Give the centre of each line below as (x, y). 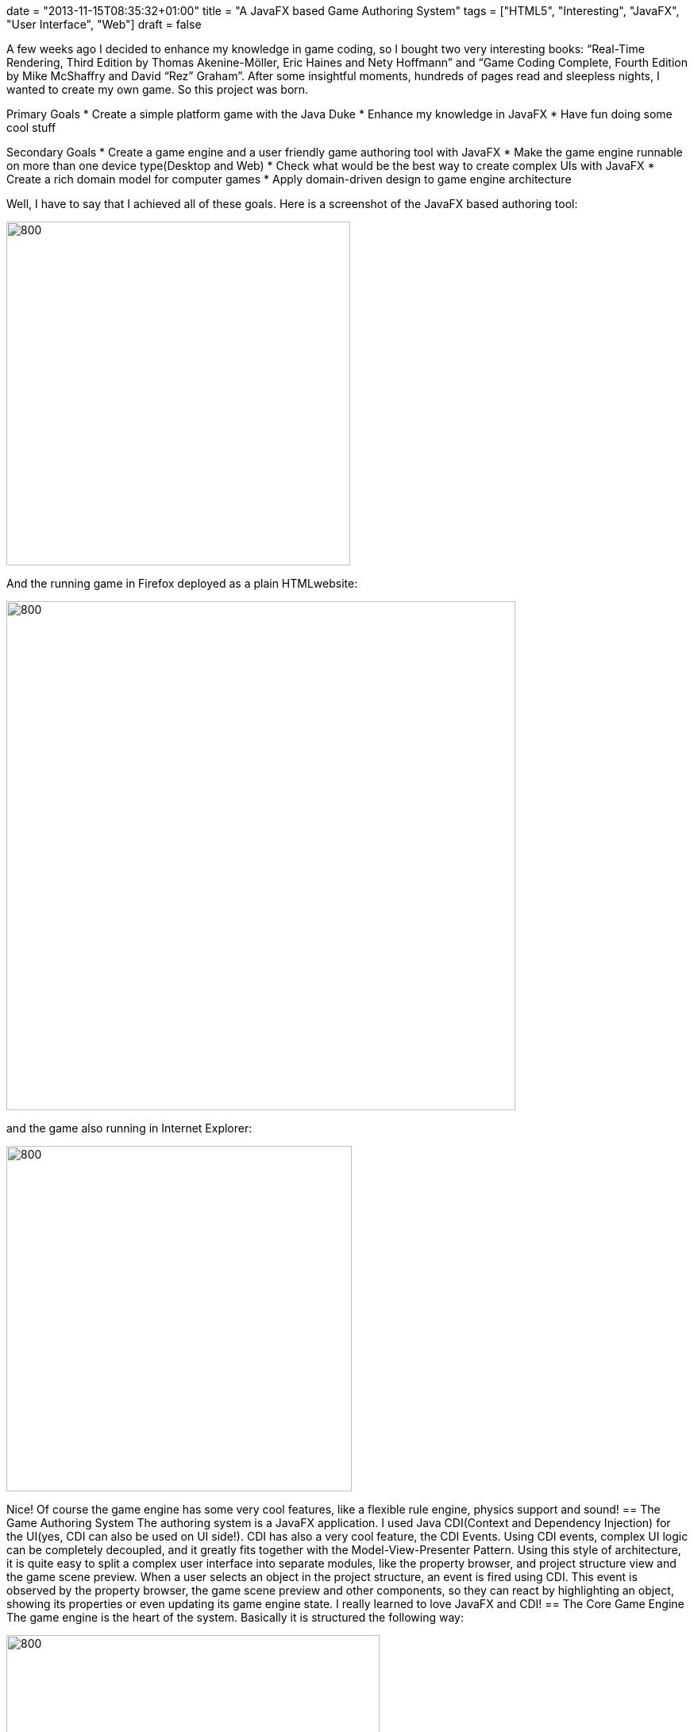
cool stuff (31, 127)
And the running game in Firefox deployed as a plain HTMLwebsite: (182, 583)
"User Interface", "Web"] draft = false (104, 24)
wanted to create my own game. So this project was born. (158, 89)
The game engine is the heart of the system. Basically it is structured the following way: (235, 1617)
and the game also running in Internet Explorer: (129, 1128)
